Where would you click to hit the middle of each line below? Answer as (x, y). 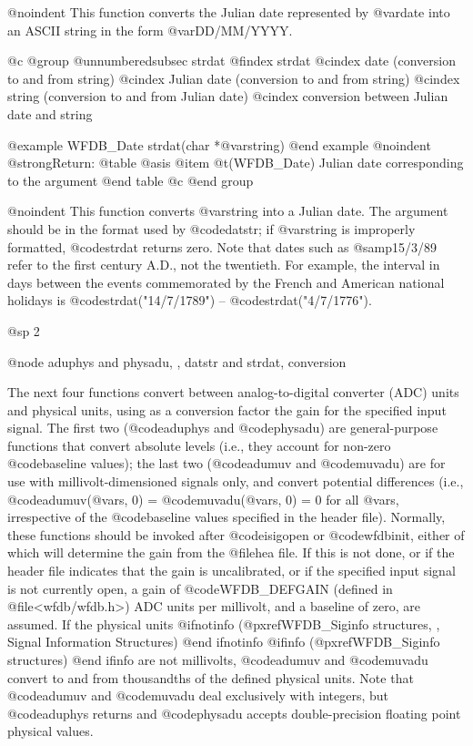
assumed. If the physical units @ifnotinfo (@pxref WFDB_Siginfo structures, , (224, 623)
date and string (50, 113)
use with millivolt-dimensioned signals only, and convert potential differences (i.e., (236, 481)
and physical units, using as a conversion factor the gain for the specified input (227, 409)
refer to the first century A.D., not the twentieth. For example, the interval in (224, 265)
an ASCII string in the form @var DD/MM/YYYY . (150, 30)
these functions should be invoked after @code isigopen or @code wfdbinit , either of (236, 534)
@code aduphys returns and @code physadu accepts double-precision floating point (234, 713)
